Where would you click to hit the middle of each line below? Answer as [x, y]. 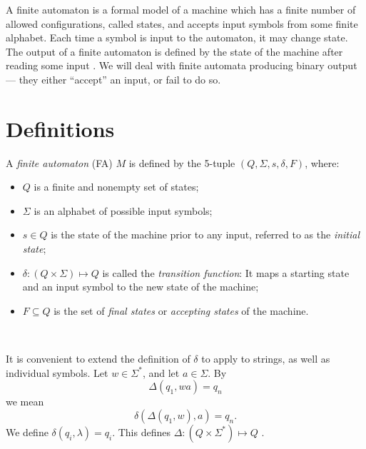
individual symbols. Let [57, 372]
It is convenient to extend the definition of [98, 359]
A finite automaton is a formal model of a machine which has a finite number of [181, 9]
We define [27, 432]
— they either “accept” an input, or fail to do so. [113, 79]
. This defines [141, 432]
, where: [322, 162]
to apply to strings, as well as [266, 359]
